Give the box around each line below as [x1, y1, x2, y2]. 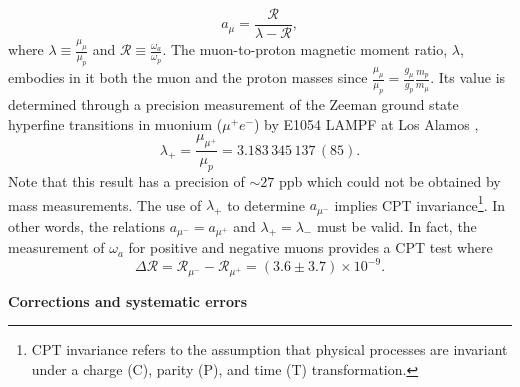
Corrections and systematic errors [8, 290, 248, 311]
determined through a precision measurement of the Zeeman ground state [8, 94, 459, 115]
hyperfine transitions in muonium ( [8, 113, 223, 134]
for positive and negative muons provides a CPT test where [128, 237, 493, 258]
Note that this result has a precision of [8, 170, 245, 191]
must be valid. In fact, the [316, 215, 477, 236]
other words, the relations [8, 215, 165, 236]
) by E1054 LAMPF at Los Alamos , [253, 113, 479, 134]
